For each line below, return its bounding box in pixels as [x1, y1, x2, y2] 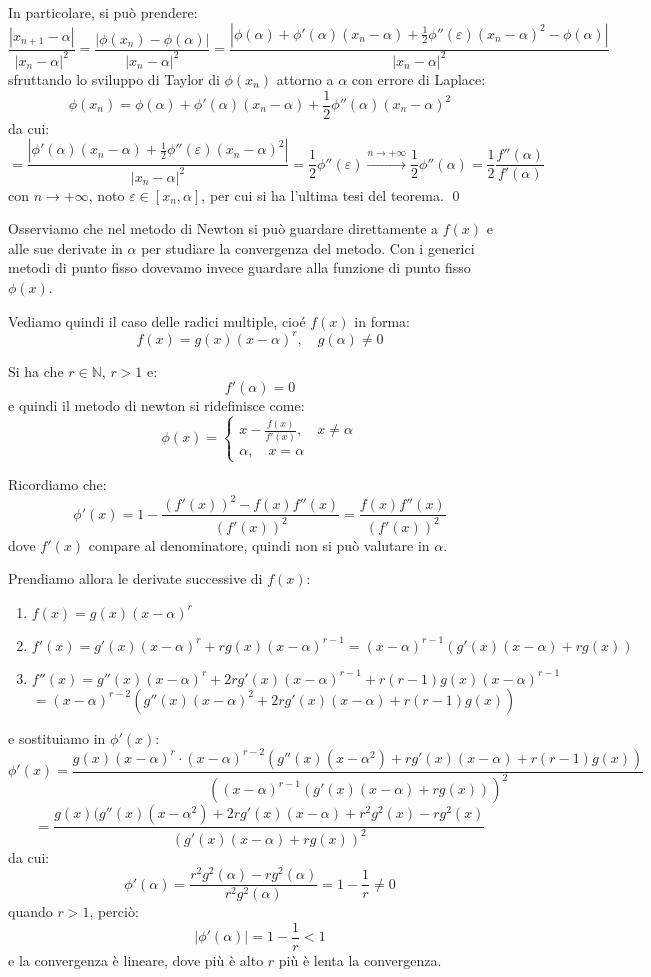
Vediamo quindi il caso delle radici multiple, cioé [8, 310, 306, 331]
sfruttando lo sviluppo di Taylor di [8, 68, 220, 89]
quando [8, 901, 53, 922]
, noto [88, 184, 125, 205]
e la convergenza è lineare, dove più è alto [8, 950, 264, 971]
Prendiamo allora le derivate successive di [8, 568, 263, 589]
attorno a [276, 68, 334, 89]
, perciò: [89, 901, 139, 922]
